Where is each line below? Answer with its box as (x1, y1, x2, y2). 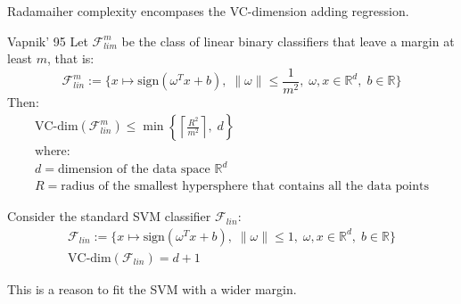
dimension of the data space (57, 163, 210, 177)
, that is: (47, 49, 95, 68)
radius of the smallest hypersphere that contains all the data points (61, 180, 429, 193)
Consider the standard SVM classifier (7, 207, 211, 226)
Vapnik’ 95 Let (7, 31, 88, 50)
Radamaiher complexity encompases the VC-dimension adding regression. (7, 2, 409, 20)
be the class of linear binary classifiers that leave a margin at (121, 31, 455, 50)
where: (35, 145, 70, 159)
